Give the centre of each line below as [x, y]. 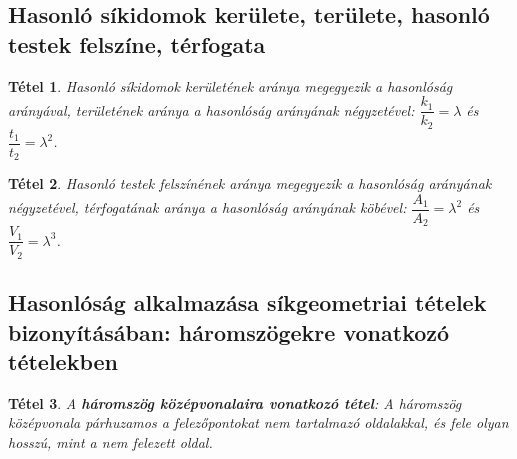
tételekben [63, 361]
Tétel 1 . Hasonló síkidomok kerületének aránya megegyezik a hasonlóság [230, 85]
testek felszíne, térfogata [137, 43]
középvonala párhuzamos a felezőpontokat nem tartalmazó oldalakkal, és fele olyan [258, 422]
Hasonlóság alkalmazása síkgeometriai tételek [247, 302]
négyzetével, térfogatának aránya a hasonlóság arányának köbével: [207, 207]
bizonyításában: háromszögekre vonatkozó [229, 331]
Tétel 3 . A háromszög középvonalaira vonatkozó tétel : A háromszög [235, 402]
